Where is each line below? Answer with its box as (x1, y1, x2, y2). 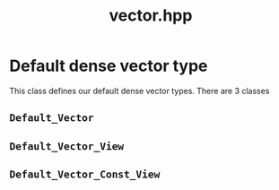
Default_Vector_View (9, 140, 125, 152)
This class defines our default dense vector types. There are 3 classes (9, 85, 270, 96)
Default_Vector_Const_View (9, 168, 161, 181)
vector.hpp (109, 5, 193, 26)
